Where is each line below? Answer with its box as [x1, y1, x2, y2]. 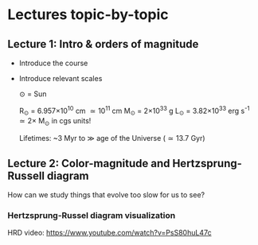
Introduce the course [18, 58, 88, 68]
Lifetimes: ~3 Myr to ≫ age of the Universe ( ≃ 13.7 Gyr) [18, 134, 205, 143]
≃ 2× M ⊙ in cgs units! [18, 116, 92, 128]
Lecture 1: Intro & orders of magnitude [7, 37, 199, 51]
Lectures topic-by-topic [7, 6, 169, 24]
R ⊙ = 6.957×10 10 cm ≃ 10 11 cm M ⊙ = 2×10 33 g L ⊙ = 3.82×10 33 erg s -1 [18, 105, 250, 117]
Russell [7, 169, 45, 182]
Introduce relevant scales [18, 74, 103, 83]
